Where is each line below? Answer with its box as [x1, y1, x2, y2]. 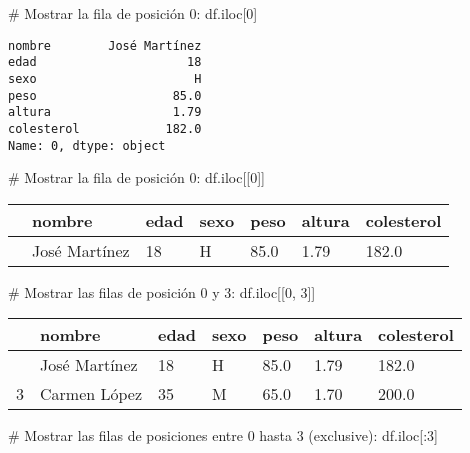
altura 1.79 [8, 105, 202, 120]
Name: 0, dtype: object [8, 138, 166, 153]
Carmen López [40, 382, 143, 406]
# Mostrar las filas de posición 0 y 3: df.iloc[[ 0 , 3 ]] [8, 281, 316, 302]
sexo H [8, 71, 202, 86]
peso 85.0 [8, 88, 202, 103]
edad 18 [8, 55, 202, 70]
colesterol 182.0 [8, 121, 202, 136]
